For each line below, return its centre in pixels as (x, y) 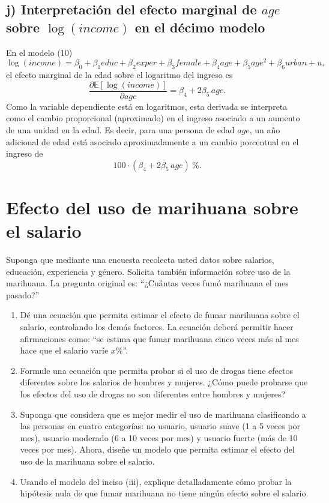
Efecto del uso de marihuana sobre (152, 207)
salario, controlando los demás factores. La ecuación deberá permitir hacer (157, 326)
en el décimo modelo (200, 27)
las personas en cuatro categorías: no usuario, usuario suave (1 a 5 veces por (160, 426)
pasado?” (23, 294)
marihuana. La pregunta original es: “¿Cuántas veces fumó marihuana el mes (147, 283)
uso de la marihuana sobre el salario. (87, 461)
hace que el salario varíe (64, 350)
